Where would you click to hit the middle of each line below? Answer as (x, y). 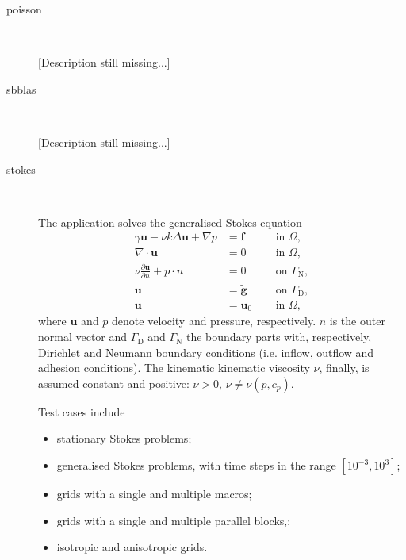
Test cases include (82, 411)
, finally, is (344, 368)
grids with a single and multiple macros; (154, 494)
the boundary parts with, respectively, (279, 337)
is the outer (357, 321)
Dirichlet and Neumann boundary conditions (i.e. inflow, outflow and (206, 352)
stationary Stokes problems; (124, 438)
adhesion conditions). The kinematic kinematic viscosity (174, 368)
